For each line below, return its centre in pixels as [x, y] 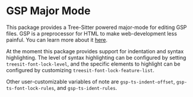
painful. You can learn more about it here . [57, 40]
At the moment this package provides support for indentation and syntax [95, 51]
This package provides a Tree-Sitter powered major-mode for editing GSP [96, 27]
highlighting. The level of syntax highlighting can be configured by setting [96, 57]
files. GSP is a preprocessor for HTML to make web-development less [91, 33]
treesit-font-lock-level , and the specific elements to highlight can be [93, 64]
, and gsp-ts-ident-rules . [86, 88]
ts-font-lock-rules [30, 88]
